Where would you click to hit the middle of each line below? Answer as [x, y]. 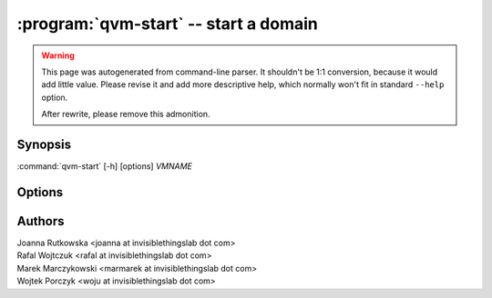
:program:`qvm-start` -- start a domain [167, 24]
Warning [58, 55]
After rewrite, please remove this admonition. [126, 114]
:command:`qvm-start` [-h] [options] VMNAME [105, 166]
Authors [41, 221]
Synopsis [44, 144]
